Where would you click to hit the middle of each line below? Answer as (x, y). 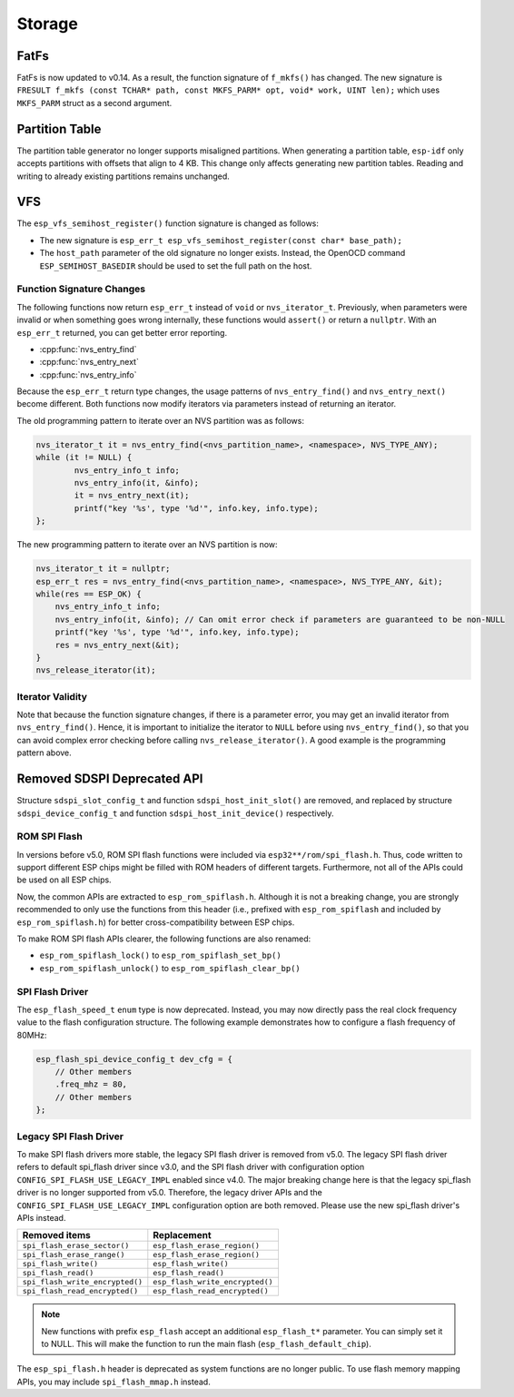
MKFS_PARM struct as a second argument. (94, 103)
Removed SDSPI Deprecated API (110, 779)
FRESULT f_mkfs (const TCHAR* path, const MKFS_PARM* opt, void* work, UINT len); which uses (228, 90)
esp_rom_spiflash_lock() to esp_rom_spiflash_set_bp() (160, 955)
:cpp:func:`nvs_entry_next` (89, 362)
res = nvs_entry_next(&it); (118, 645)
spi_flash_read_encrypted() (80, 1291)
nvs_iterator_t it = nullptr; (103, 569)
